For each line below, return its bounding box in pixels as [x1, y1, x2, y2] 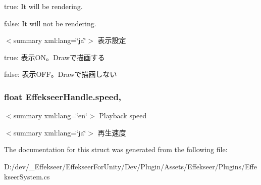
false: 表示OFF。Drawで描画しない [4, 69, 117, 79]
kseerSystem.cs [4, 171, 50, 181]
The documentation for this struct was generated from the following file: [4, 144, 228, 155]
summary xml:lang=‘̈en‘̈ [13, 110, 88, 121]
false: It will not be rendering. [4, 18, 96, 28]
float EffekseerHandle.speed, [4, 90, 122, 103]
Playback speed [99, 110, 147, 121]
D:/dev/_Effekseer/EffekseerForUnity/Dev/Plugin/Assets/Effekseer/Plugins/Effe [4, 161, 257, 171]
